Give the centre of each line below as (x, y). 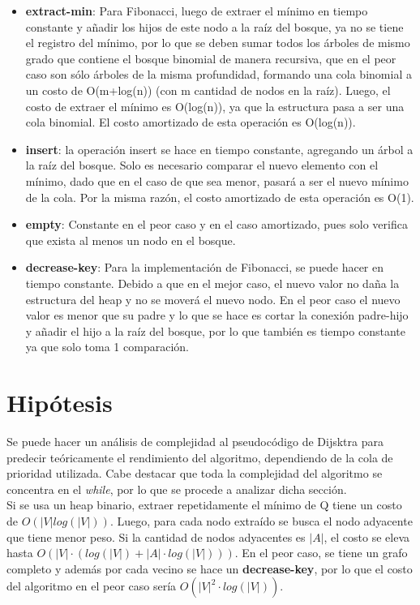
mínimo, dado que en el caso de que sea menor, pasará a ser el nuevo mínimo (217, 180)
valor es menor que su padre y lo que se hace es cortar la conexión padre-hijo (217, 315)
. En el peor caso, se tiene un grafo (321, 553)
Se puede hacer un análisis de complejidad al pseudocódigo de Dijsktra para (195, 441)
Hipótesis (60, 403)
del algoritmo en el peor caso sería (92, 586)
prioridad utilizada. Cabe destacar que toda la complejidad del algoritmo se (195, 473)
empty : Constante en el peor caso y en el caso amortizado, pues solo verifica (216, 224)
